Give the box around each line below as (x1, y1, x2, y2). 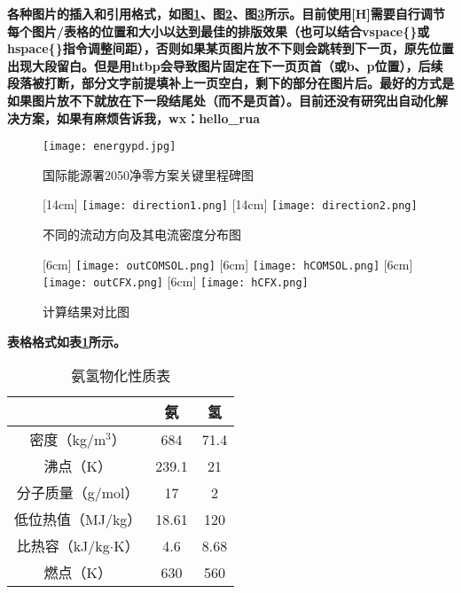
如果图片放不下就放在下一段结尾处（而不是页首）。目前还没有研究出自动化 (7, 90, 435, 109)
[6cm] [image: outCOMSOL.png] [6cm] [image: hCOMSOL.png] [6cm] (43, 254, 413, 273)
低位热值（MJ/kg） (14, 509, 142, 530)
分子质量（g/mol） (16, 482, 139, 504)
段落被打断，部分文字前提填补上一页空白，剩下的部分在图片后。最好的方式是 (7, 74, 454, 92)
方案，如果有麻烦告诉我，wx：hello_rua (19, 108, 261, 127)
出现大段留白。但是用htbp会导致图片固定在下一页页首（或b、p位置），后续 (7, 56, 443, 74)
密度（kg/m (29, 429, 106, 450)
